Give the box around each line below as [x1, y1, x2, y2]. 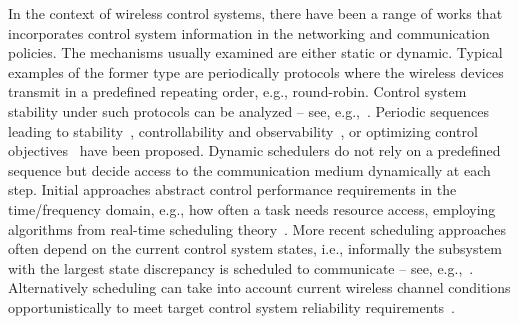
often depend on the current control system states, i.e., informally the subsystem [8, 238, 502, 259]
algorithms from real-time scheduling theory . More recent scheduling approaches [8, 218, 506, 239]
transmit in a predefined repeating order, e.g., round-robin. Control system [8, 81, 467, 102]
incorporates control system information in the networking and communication [8, 22, 490, 43]
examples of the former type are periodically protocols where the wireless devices [8, 61, 504, 82]
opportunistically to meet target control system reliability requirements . [8, 296, 456, 317]
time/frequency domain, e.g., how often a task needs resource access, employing [8, 198, 496, 219]
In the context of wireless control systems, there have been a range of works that [8, 3, 503, 23]
